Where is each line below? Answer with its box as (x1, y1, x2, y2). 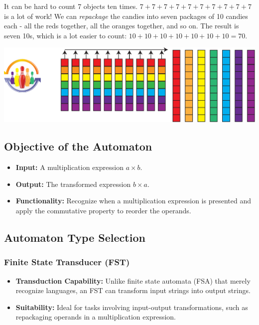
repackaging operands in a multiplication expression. (15, 312, 176, 322)
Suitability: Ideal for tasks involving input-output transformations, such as (15, 302, 248, 312)
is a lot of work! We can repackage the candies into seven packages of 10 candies (4, 10, 248, 21)
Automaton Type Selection (4, 230, 145, 245)
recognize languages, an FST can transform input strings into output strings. (15, 285, 251, 296)
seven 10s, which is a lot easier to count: (4, 30, 127, 40)
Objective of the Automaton (4, 139, 152, 154)
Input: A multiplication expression (15, 162, 124, 172)
